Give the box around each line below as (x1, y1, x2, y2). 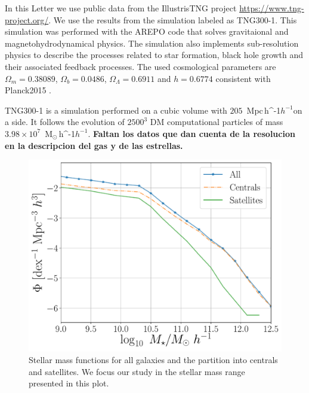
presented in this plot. (29, 377, 109, 389)
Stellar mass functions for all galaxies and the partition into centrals (29, 354, 278, 366)
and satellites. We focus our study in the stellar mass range (29, 365, 245, 377)
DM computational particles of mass (150, 115, 283, 128)
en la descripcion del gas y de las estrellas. (5, 139, 183, 151)
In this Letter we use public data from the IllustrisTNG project (5, 2, 237, 14)
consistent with (215, 72, 271, 84)
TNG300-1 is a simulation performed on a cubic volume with (5, 103, 227, 116)
